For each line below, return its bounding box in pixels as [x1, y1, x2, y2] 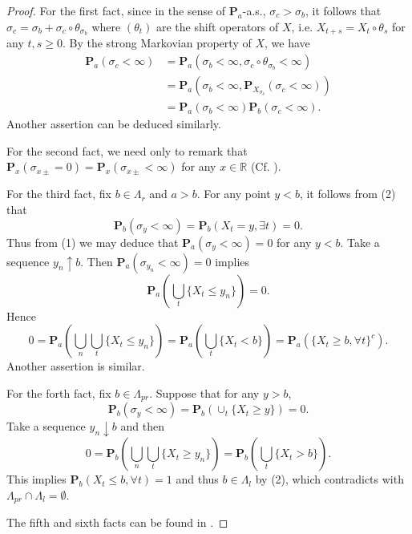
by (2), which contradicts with [255, 471, 404, 487]
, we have [264, 34, 310, 51]
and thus [176, 471, 219, 487]
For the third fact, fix [6, 185, 111, 202]
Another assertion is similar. [6, 358, 145, 374]
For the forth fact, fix [6, 384, 111, 401]
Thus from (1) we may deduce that [6, 233, 179, 250]
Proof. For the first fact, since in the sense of [6, 2, 226, 18]
